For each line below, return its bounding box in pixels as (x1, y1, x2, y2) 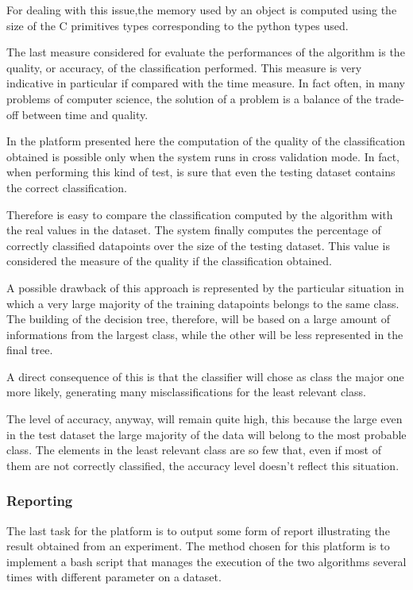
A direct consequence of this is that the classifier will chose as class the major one (6, 368, 404, 384)
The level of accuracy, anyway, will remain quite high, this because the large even (6, 411, 403, 427)
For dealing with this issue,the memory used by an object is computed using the (6, 2, 397, 17)
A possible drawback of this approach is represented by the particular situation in (6, 279, 404, 295)
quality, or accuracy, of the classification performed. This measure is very (6, 59, 362, 75)
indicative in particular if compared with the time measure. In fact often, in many (6, 75, 405, 91)
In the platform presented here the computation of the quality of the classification (6, 133, 406, 149)
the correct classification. (6, 179, 127, 195)
